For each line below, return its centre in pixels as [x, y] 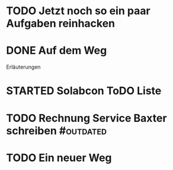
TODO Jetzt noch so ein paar [78, 11]
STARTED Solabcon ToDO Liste [84, 91]
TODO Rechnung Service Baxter [86, 118]
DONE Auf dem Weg [57, 51]
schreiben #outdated [57, 131]
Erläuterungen [23, 67]
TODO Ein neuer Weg [59, 158]
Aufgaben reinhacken [61, 23]
